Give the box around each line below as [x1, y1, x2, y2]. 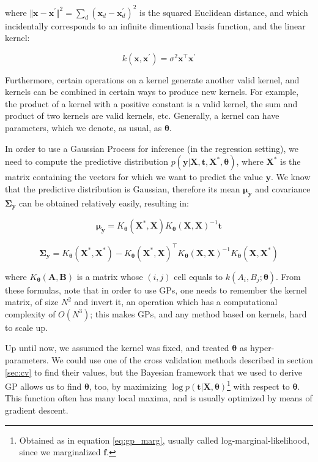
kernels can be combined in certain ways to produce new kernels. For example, [5, 85, 299, 98]
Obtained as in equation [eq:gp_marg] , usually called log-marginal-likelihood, [19, 433, 309, 446]
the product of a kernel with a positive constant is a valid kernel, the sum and [5, 97, 298, 110]
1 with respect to [227, 378, 290, 392]
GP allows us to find [5, 379, 82, 392]
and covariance [255, 182, 311, 195]
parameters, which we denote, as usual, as [5, 121, 162, 134]
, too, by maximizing [89, 379, 167, 392]
